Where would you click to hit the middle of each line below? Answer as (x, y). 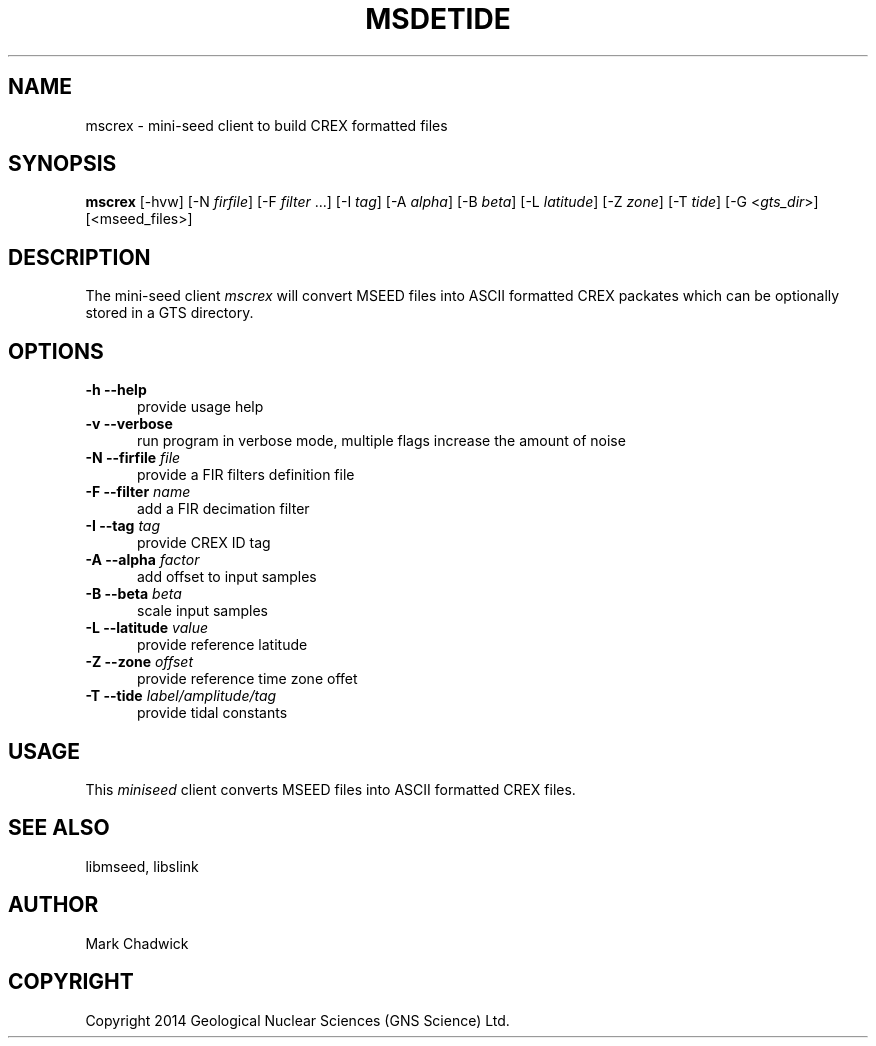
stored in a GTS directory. (169, 313)
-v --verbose (129, 424)
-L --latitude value (146, 628)
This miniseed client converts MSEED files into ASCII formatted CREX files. (330, 789)
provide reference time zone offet (247, 679)
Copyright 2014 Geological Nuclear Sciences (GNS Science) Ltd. (297, 1020)
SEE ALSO (59, 828)
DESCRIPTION (79, 257)
